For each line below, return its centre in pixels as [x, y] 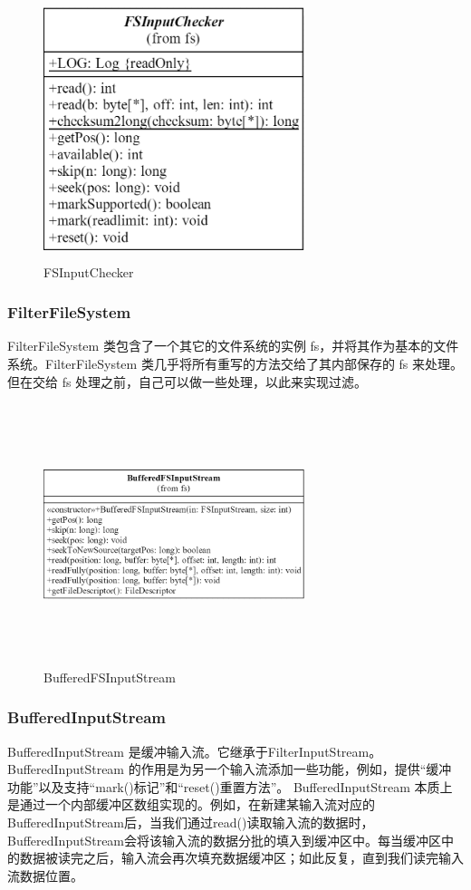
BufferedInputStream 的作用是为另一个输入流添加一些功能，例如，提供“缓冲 [230, 769]
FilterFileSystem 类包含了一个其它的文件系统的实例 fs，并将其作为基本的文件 [233, 346]
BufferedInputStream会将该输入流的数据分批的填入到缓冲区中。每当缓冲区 [225, 840]
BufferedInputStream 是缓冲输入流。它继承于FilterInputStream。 [195, 751]
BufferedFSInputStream [110, 677]
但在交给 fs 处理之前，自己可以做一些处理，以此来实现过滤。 [187, 381]
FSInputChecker [89, 271]
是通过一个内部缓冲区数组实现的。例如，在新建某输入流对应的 [191, 804]
